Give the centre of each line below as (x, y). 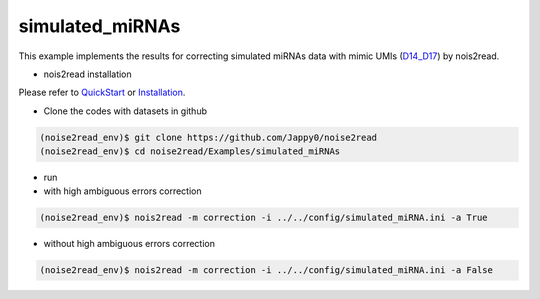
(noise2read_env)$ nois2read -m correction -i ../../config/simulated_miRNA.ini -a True (264, 218)
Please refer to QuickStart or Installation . (102, 92)
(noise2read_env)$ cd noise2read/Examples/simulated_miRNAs (190, 151)
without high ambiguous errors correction (129, 244)
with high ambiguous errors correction (122, 191)
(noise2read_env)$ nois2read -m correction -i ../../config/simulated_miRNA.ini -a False (266, 270)
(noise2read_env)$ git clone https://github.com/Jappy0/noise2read (208, 137)
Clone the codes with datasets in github (125, 111)
